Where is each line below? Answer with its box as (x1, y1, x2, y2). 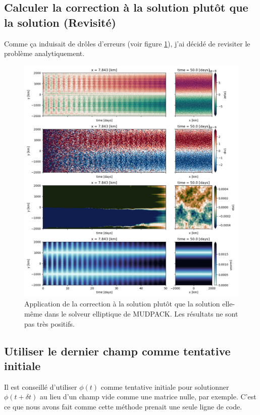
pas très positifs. (24, 318, 75, 329)
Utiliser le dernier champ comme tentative (4, 343, 231, 358)
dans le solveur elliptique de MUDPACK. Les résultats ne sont (44, 308, 238, 319)
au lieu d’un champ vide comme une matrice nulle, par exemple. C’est (39, 391, 256, 402)
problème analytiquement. (4, 48, 85, 59)
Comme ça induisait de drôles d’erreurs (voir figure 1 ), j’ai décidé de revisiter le (4, 38, 250, 48)
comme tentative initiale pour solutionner (100, 381, 229, 392)
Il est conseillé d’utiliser (4, 381, 77, 392)
